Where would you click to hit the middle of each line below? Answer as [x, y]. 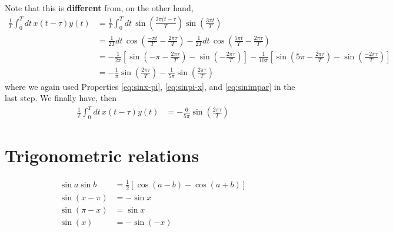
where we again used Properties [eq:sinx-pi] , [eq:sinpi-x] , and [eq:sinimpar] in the [150, 86]
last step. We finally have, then [61, 98]
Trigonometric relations [102, 155]
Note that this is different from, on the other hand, [99, 8]
